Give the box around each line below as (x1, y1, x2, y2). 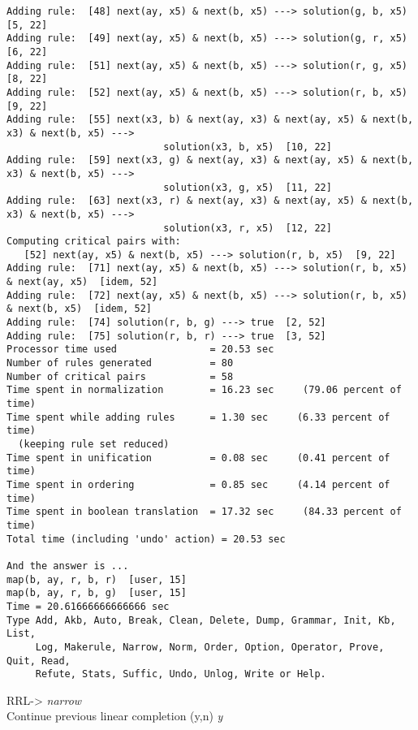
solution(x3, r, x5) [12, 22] (163, 222, 332, 234)
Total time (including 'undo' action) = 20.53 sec (6, 533, 286, 545)
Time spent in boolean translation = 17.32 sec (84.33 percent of (6, 506, 402, 518)
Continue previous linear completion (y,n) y (6, 707, 223, 724)
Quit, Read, (6, 654, 71, 667)
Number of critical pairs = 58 (6, 370, 234, 382)
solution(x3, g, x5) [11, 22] (163, 181, 332, 193)
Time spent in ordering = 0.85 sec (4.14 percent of (6, 478, 390, 490)
